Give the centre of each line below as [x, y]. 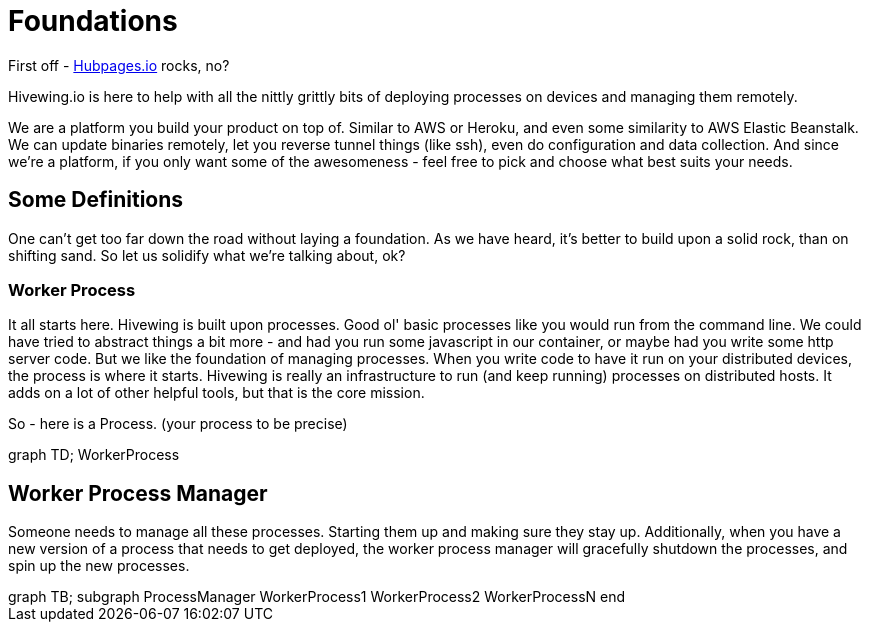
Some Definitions [96, 200]
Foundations [93, 21]
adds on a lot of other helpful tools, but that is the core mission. [216, 393]
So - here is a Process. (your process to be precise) [178, 424]
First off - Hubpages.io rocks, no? [119, 65]
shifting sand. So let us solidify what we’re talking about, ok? [207, 255]
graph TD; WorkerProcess [94, 455]
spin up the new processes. [99, 566]
